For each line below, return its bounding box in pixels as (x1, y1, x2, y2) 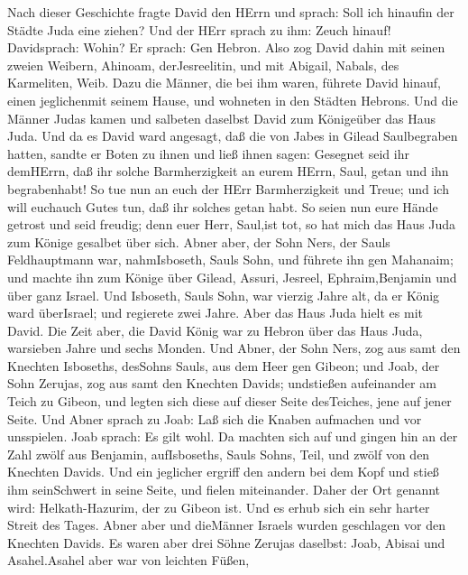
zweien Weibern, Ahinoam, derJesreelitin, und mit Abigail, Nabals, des (7, 55, 399, 74)
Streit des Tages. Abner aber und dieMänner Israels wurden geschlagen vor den (7, 515, 445, 534)
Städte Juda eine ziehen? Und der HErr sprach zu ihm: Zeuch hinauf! (7, 20, 391, 39)
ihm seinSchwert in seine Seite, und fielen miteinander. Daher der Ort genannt (7, 480, 441, 499)
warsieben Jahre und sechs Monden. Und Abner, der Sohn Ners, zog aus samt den (7, 339, 461, 357)
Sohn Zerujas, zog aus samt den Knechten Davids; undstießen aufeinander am (7, 374, 436, 393)
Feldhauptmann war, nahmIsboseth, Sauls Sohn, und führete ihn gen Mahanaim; (7, 250, 454, 269)
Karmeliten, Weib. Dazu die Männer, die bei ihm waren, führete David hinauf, (7, 73, 441, 92)
